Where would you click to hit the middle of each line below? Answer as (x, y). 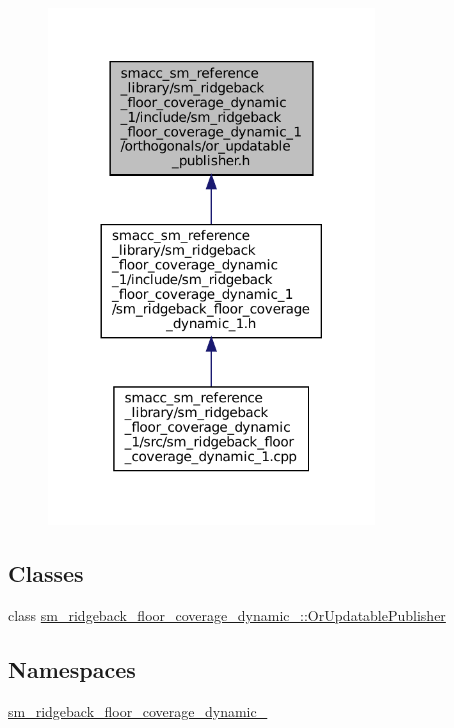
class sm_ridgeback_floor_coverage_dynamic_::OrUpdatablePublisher (227, 614)
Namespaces (72, 668)
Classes (46, 573)
